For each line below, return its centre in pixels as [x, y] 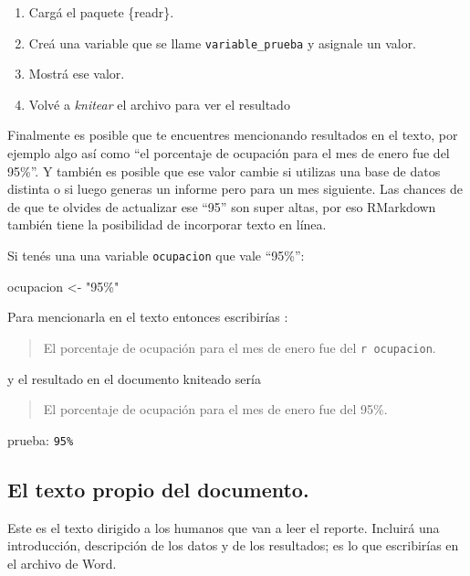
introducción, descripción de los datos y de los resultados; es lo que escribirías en [233, 545]
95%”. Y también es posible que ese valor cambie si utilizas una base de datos [224, 171]
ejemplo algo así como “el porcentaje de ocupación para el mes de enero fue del [229, 153]
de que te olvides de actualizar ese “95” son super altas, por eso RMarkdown [222, 206]
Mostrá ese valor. [77, 74]
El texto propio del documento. [158, 489]
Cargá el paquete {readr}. [101, 12]
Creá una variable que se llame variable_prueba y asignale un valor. [223, 43]
